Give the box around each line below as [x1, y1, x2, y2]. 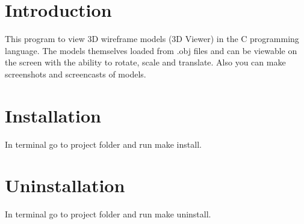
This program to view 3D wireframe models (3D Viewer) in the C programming [5, 32, 299, 45]
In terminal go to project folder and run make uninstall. [5, 208, 211, 220]
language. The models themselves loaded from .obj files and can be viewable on [5, 44, 297, 56]
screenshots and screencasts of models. [5, 67, 146, 80]
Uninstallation [5, 173, 125, 198]
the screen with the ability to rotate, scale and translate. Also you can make [5, 56, 286, 68]
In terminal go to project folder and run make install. [5, 138, 202, 150]
